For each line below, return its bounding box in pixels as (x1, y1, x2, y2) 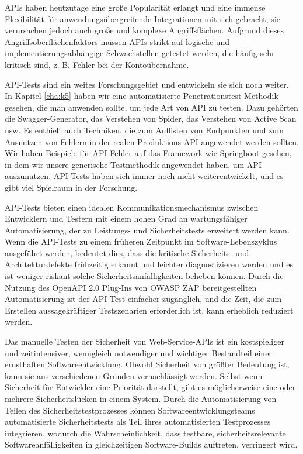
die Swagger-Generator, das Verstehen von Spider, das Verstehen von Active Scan (5, 112, 297, 125)
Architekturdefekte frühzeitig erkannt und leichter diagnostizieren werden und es (5, 258, 293, 270)
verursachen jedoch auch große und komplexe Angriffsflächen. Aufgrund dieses (5, 24, 284, 36)
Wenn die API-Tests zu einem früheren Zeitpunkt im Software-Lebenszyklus (5, 235, 277, 247)
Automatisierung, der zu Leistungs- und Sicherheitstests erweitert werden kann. (5, 223, 290, 236)
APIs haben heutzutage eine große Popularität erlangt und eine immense (5, 1, 266, 13)
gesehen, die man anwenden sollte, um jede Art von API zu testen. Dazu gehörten (5, 101, 298, 113)
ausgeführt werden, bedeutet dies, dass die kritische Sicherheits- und (5, 246, 249, 259)
